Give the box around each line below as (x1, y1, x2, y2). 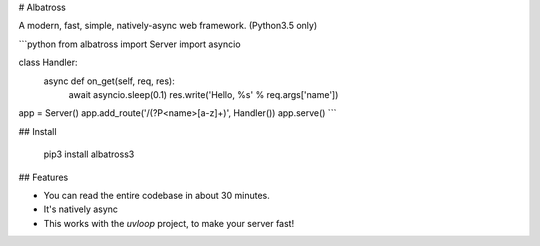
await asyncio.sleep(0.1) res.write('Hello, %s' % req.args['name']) (68, 88, 339, 100)
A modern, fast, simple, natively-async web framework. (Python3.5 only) (18, 20, 318, 32)
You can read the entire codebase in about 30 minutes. (43, 189, 270, 201)
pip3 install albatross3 (43, 148, 135, 160)
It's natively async (43, 203, 119, 215)
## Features (18, 171, 69, 183)
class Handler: (18, 56, 78, 69)
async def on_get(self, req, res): (43, 75, 175, 87)
